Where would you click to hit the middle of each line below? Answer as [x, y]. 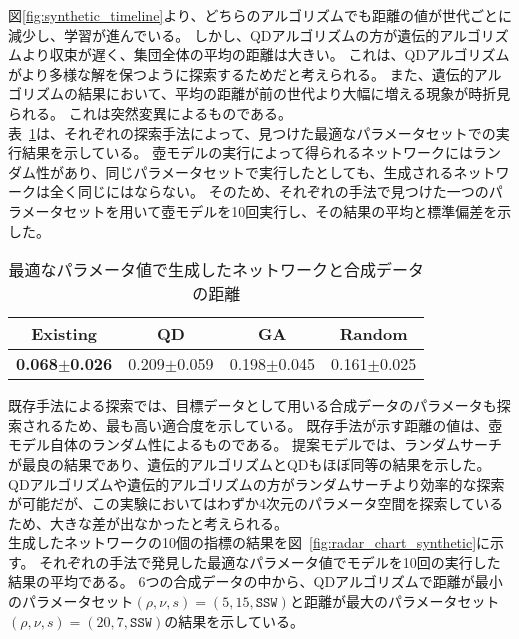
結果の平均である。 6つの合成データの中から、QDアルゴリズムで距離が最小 [255, 581]
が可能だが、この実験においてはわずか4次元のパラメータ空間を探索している [256, 503]
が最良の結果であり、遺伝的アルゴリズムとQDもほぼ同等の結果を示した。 [249, 463]
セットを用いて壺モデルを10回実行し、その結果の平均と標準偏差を [280, 210]
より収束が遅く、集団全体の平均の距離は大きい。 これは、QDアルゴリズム [265, 54]
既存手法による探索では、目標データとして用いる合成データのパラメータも [252, 405]
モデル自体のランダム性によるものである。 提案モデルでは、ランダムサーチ [255, 444]
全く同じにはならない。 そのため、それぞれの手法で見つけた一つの [269, 191]
